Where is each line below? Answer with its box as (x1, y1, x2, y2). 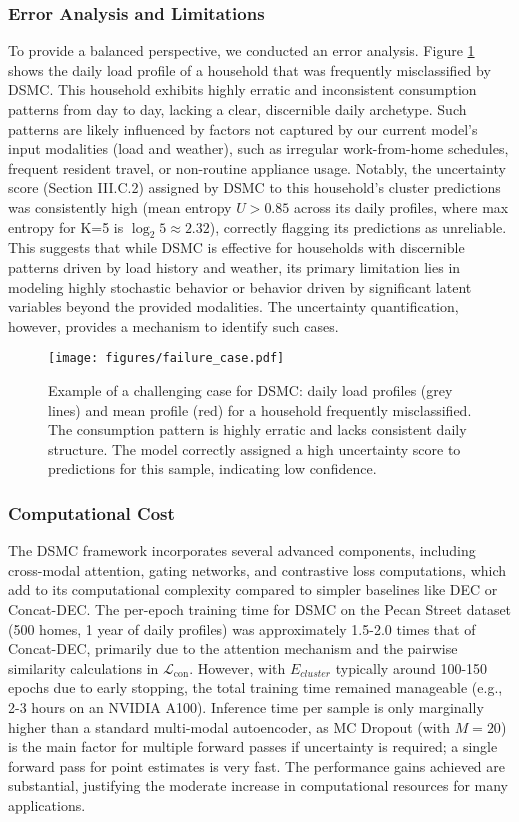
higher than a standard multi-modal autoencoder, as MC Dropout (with (8, 716, 450, 737)
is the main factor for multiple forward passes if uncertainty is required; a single (8, 736, 498, 757)
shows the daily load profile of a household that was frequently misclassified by (8, 59, 491, 80)
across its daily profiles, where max (293, 196, 509, 217)
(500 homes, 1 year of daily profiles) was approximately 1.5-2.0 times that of (8, 618, 476, 639)
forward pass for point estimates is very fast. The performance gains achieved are (8, 755, 505, 776)
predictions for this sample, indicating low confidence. (48, 458, 377, 479)
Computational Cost (8, 500, 175, 525)
